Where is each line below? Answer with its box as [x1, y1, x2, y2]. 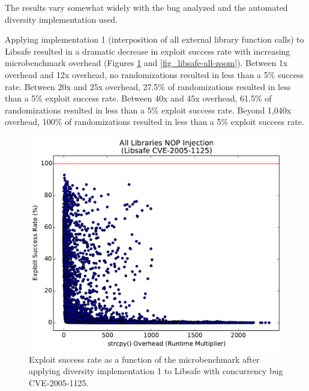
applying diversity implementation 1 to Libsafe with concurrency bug [29, 365, 283, 377]
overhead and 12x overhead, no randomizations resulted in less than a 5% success [5, 68, 304, 80]
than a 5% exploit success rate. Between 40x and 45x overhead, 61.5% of [5, 92, 272, 105]
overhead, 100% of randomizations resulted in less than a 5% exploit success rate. [5, 115, 304, 128]
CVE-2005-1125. [29, 377, 89, 389]
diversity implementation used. [5, 13, 118, 25]
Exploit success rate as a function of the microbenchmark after [29, 353, 260, 365]
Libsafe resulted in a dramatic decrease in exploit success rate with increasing [5, 44, 290, 57]
